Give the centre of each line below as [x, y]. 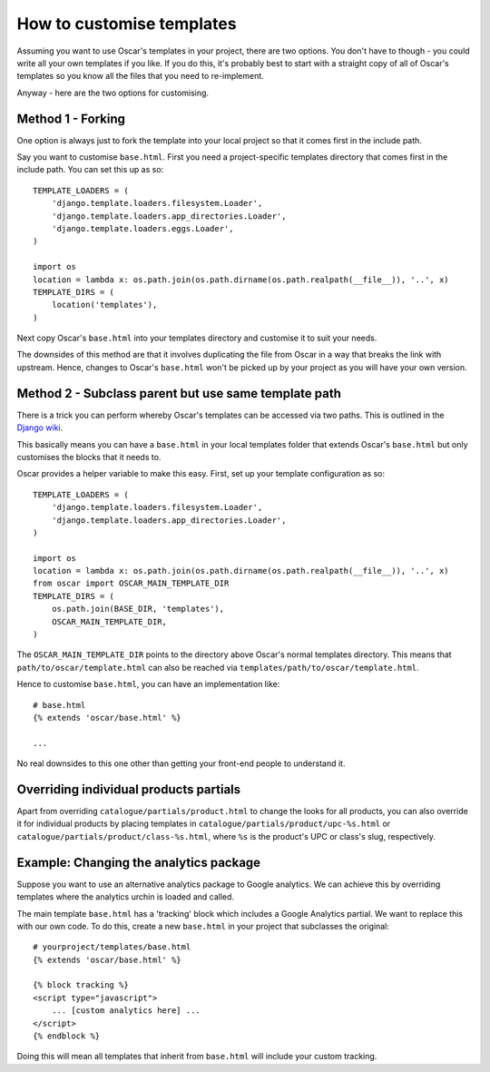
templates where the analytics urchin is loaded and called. [126, 897]
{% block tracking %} [81, 985]
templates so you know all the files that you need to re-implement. [141, 76]
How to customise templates [127, 24]
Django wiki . [40, 428]
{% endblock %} [67, 1036]
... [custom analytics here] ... [126, 1011]
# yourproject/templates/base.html [112, 947]
